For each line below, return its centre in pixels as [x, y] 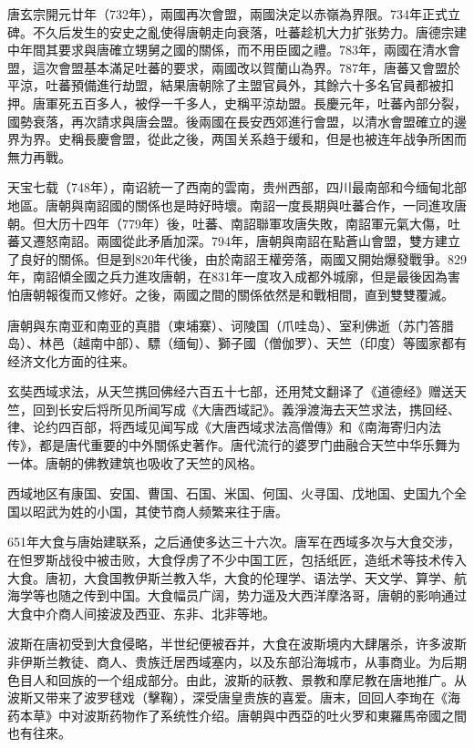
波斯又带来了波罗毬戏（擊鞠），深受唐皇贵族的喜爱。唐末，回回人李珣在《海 [234, 697]
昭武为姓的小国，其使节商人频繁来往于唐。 [160, 511]
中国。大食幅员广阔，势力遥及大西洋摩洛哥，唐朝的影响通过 [288, 595]
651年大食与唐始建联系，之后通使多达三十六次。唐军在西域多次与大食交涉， [234, 542]
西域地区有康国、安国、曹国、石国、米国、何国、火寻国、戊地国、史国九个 [231, 493]
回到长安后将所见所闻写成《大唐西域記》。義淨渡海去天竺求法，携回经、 [246, 409]
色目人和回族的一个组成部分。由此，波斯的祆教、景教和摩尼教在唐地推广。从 [237, 679]
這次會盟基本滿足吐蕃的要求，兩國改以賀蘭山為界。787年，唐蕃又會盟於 [246, 67]
